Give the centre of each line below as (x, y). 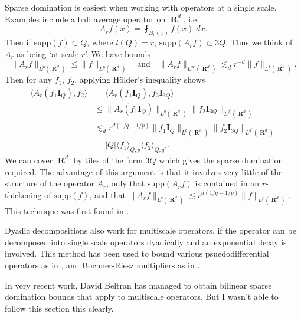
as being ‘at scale (48, 53)
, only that (126, 183)
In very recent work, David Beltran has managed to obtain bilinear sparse (138, 285)
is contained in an (227, 183)
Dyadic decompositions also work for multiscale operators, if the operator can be (150, 230)
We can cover (29, 160)
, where (100, 42)
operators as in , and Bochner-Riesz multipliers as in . (102, 265)
